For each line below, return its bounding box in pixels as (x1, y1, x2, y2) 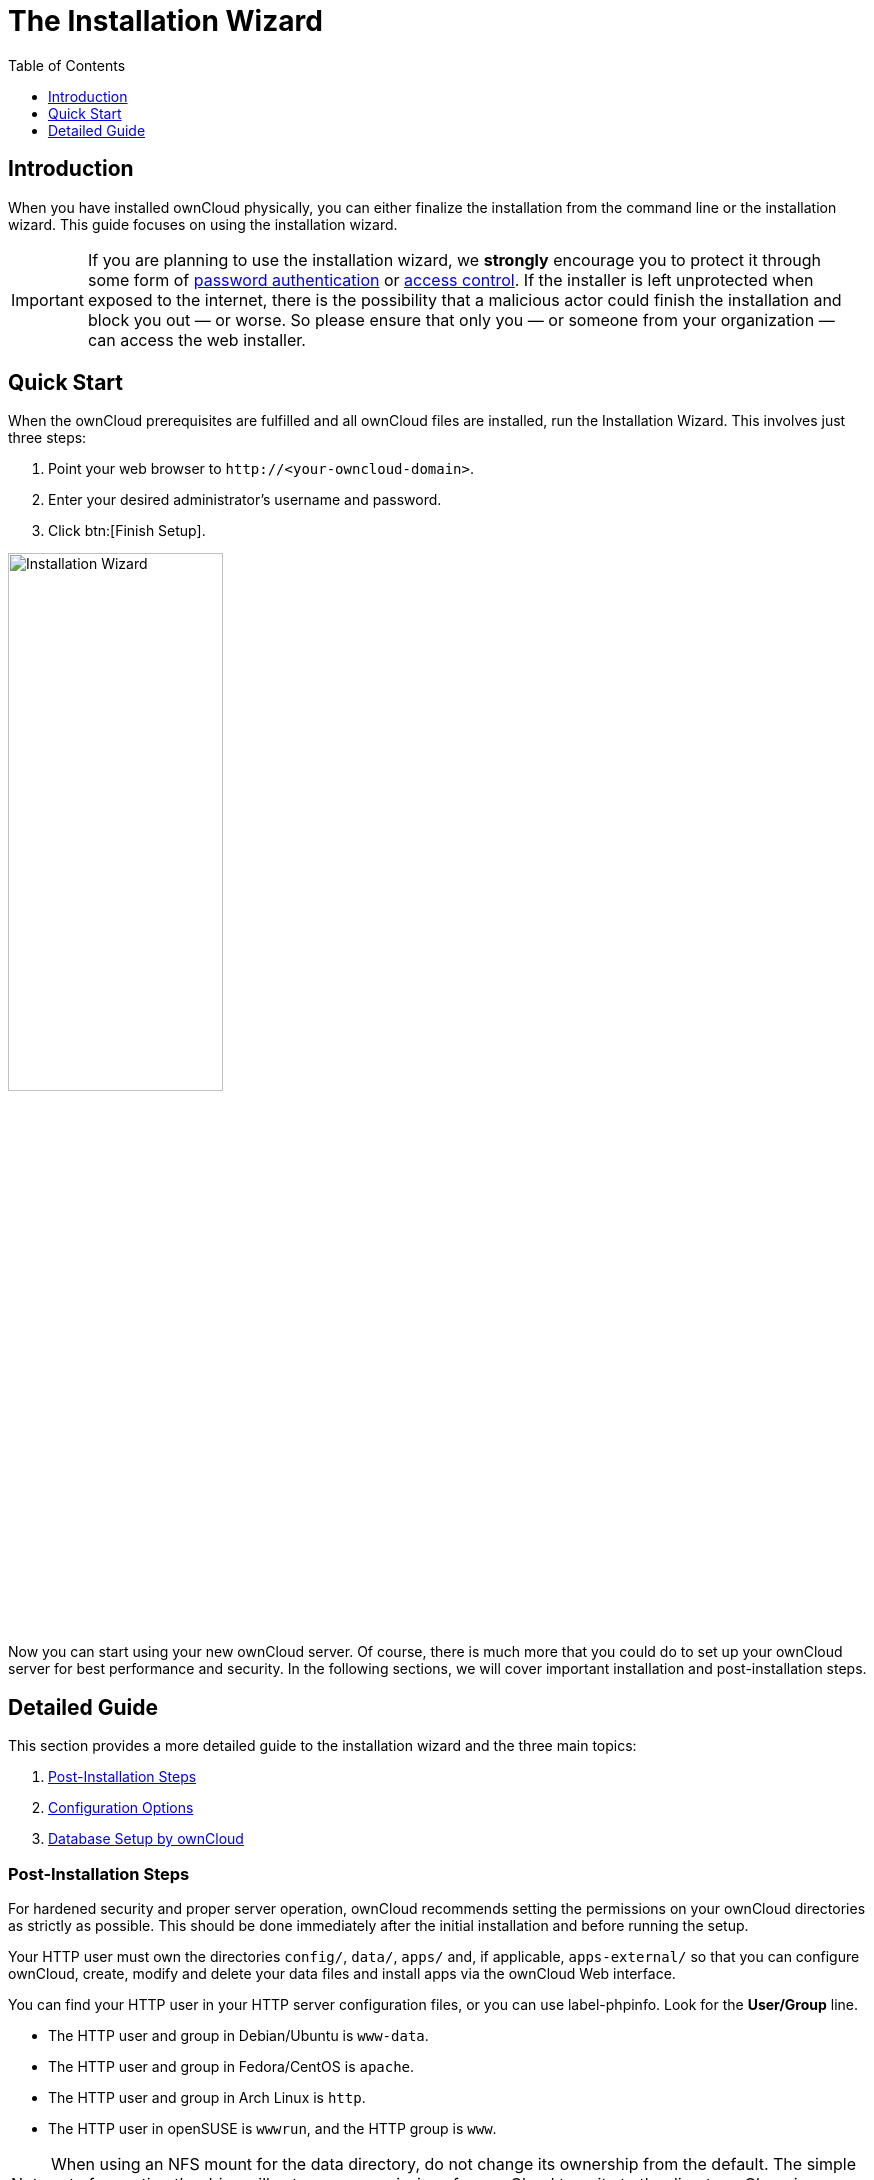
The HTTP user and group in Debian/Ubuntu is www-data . (48, 2027, 429, 2045)
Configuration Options (48, 1799, 194, 1817)
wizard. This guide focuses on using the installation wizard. (8, 215, 398, 233)
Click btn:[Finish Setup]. (48, 522, 206, 540)
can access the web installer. (87, 329, 306, 350)
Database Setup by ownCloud (48, 1830, 244, 1848)
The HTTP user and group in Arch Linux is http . (48, 2089, 366, 2107)
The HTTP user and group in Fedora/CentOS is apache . (48, 2058, 415, 2076)
